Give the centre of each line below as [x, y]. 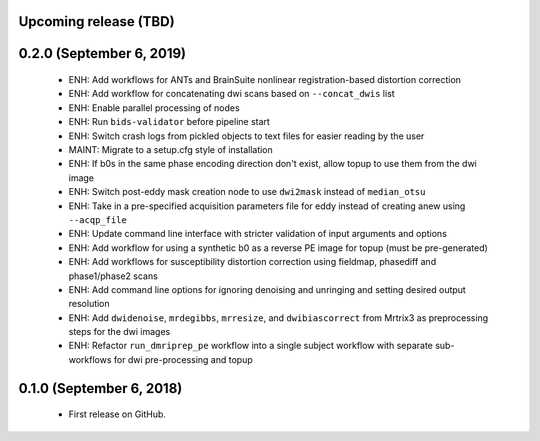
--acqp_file [97, 219]
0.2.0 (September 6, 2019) [102, 53]
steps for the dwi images [119, 332]
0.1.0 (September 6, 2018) [100, 388]
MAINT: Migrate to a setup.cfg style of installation [171, 149]
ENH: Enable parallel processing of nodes [154, 107]
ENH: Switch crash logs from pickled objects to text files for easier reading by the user [246, 136]
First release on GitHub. [117, 414]
